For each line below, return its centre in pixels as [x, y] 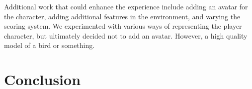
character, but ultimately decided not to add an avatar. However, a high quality [126, 35]
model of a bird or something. [49, 45]
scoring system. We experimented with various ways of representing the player [123, 26]
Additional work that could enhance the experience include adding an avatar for [126, 6]
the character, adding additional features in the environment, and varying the [122, 16]
